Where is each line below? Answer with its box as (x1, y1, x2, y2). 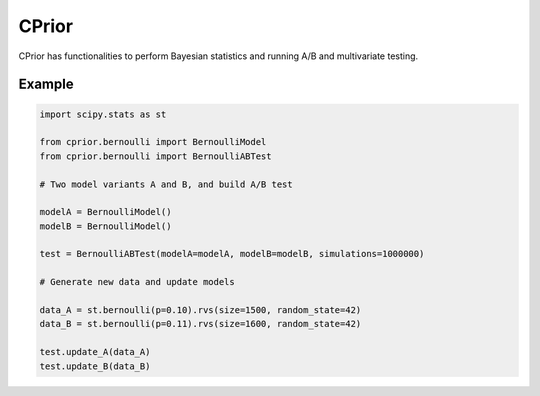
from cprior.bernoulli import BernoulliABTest (39, 150, 272, 162)
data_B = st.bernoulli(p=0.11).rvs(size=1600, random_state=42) (39, 318, 362, 330)
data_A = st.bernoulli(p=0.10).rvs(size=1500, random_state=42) (39, 305, 362, 316)
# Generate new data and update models (39, 276, 235, 288)
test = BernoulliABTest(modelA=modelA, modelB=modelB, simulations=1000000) (39, 248, 425, 260)
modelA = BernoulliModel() (39, 206, 172, 218)
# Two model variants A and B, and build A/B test (39, 178, 294, 190)
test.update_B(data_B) (39, 360, 151, 372)
